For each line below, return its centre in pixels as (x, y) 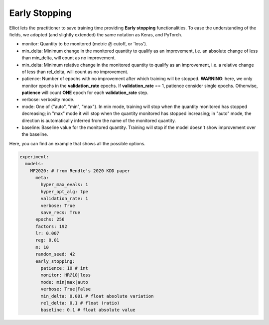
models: (34, 164)
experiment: (34, 157)
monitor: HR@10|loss (66, 275)
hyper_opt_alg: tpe (64, 191)
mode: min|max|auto (64, 282)
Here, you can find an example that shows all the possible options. (77, 143)
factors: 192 (51, 226)
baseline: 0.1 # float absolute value (88, 310)
